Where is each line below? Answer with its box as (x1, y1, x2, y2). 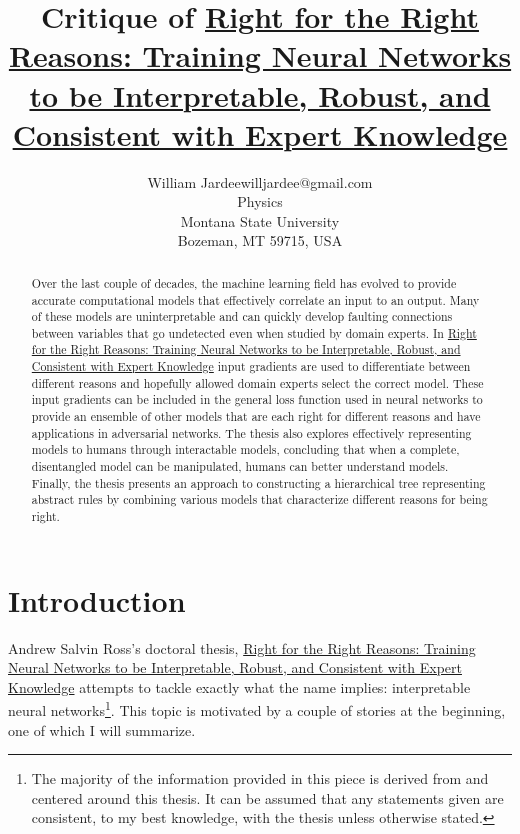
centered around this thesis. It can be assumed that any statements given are (31, 787, 504, 808)
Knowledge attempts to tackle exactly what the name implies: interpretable (8, 676, 471, 697)
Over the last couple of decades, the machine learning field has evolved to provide (31, 274, 457, 291)
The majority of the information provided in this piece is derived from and (31, 768, 489, 789)
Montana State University (180, 210, 340, 231)
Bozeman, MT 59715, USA (177, 230, 343, 251)
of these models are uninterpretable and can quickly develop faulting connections (31, 308, 453, 325)
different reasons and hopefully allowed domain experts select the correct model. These (31, 374, 484, 391)
